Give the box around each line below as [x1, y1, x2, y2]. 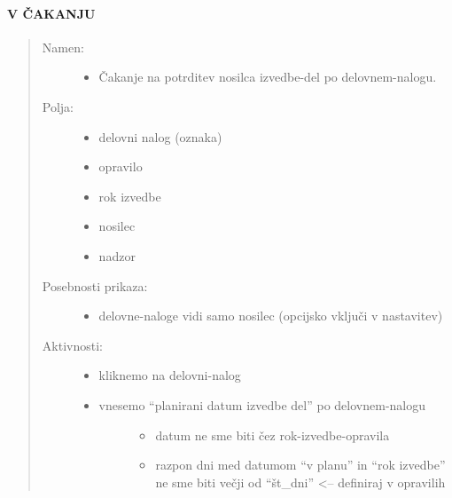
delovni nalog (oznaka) [98, 127, 222, 146]
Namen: [42, 37, 84, 56]
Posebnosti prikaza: [42, 276, 148, 295]
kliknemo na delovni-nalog [98, 366, 241, 384]
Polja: [42, 97, 74, 115]
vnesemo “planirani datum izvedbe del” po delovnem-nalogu [98, 395, 426, 414]
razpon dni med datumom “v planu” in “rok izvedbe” [155, 455, 446, 474]
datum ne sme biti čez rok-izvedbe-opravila [155, 425, 390, 444]
